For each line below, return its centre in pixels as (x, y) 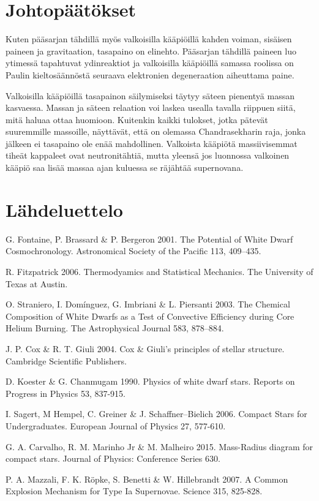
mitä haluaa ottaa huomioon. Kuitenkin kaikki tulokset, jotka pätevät (137, 119)
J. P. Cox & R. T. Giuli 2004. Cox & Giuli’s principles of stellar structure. (145, 348)
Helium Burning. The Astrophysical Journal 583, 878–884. (115, 328)
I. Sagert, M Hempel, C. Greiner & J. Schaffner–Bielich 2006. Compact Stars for (156, 414)
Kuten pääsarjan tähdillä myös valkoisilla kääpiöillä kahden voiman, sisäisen (149, 39)
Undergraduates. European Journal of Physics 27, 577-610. (116, 425)
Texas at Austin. (37, 283)
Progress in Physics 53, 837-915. (66, 393)
